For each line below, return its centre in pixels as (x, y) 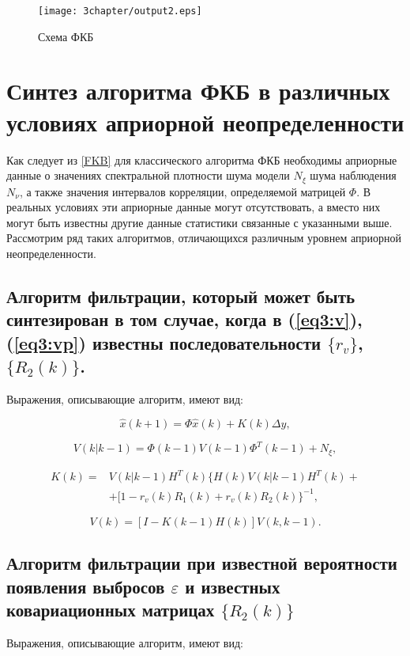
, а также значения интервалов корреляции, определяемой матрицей (182, 191)
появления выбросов (86, 586)
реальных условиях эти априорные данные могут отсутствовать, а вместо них (194, 207)
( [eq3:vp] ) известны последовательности (164, 342)
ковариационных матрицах (111, 609)
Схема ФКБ (66, 36)
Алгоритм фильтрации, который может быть (181, 296)
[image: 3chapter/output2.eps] (120, 11)
